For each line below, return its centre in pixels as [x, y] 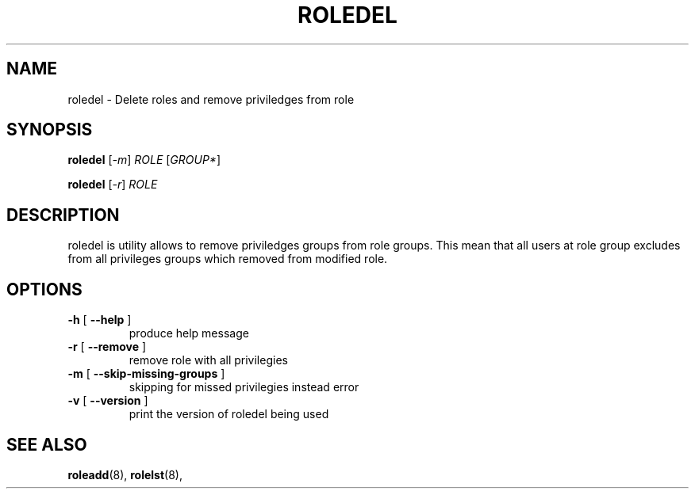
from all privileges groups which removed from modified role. [228, 259]
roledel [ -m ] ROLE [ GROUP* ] [144, 160]
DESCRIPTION [63, 215]
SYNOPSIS [50, 130]
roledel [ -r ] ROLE [113, 185]
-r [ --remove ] [107, 347]
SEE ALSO [47, 444]
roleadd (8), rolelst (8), [125, 474]
